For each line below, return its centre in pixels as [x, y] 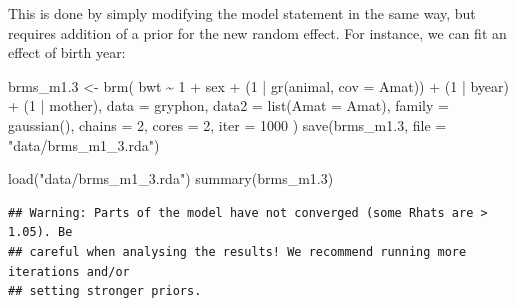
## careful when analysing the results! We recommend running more [237, 251]
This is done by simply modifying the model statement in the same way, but [242, 13]
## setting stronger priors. [105, 291]
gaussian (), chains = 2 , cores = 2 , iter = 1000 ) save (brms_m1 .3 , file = [227, 124]
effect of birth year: [67, 52]
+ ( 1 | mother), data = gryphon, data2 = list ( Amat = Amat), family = [228, 105]
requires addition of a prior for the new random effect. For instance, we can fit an [257, 32]
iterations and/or [69, 271]
